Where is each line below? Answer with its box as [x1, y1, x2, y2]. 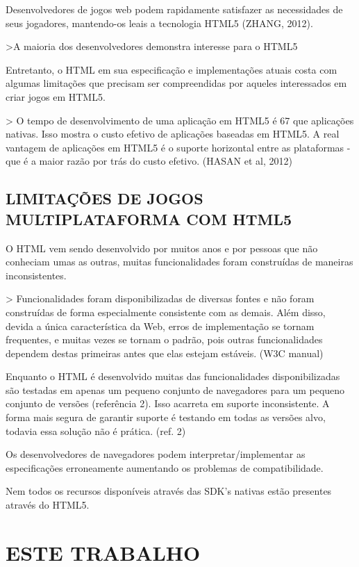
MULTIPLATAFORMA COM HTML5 [6, 208, 292, 229]
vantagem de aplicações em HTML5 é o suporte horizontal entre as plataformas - [6, 140, 351, 154]
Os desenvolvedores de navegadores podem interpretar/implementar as [6, 447, 306, 461]
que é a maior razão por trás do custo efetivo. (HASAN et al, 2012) [6, 154, 292, 168]
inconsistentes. [6, 268, 67, 282]
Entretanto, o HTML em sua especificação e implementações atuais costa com [6, 62, 337, 76]
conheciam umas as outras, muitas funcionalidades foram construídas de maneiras [6, 254, 353, 269]
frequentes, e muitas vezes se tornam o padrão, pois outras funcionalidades [6, 332, 323, 347]
